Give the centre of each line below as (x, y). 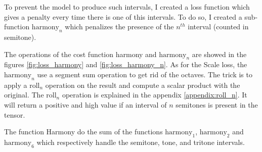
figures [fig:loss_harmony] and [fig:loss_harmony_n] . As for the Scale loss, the (126, 64)
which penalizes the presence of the (119, 27)
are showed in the (219, 54)
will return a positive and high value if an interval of (85, 104)
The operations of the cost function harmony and (80, 54)
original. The (24, 95)
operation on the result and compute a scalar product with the (143, 85)
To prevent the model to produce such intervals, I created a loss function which (127, 7)
